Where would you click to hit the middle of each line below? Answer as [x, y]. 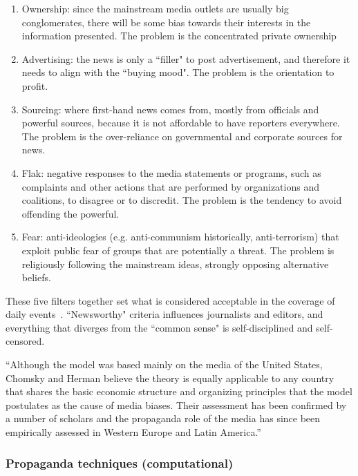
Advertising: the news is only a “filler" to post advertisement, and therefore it [186, 58]
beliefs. [36, 277]
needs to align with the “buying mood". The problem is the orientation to [178, 72]
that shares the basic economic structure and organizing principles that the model [179, 391]
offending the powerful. [70, 213]
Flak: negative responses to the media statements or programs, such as [171, 172]
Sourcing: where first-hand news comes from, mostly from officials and [170, 109]
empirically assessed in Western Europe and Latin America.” [133, 432]
